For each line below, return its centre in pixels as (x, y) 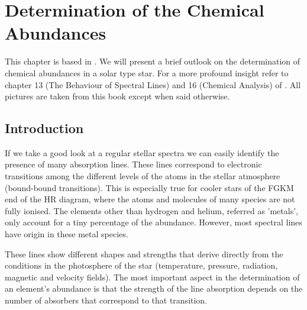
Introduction (44, 128)
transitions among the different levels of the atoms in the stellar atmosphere (143, 176)
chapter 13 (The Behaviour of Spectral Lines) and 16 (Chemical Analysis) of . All (153, 84)
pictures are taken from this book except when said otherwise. (117, 96)
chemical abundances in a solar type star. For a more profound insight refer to (147, 72)
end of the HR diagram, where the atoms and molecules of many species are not (150, 199)
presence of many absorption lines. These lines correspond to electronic (133, 164)
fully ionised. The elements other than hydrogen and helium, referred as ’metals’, (151, 210)
